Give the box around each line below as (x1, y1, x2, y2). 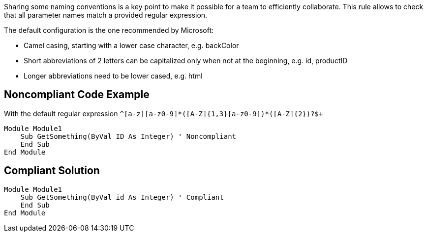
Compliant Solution (4, 164, 100, 177)
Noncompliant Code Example (4, 88, 150, 101)
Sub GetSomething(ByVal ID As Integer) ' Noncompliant (20, 132, 237, 140)
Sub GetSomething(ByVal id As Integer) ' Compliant (20, 193, 224, 201)
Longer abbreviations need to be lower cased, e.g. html (24, 72, 203, 80)
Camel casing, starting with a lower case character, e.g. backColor (24, 41, 239, 50)
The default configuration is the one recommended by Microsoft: (4, 26, 214, 34)
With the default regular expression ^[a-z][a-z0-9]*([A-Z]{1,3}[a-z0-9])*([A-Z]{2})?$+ (4, 109, 323, 118)
